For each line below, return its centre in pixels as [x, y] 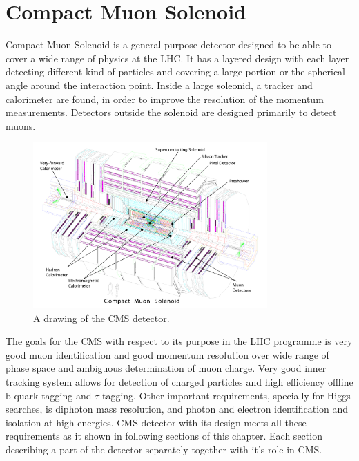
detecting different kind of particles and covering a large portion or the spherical [175, 72]
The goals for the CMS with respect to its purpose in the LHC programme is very [179, 341]
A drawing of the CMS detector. [101, 318]
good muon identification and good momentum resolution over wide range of [167, 354]
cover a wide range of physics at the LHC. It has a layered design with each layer [177, 58]
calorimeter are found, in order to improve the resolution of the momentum [165, 98]
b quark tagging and [49, 395]
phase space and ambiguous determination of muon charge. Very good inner [166, 368]
